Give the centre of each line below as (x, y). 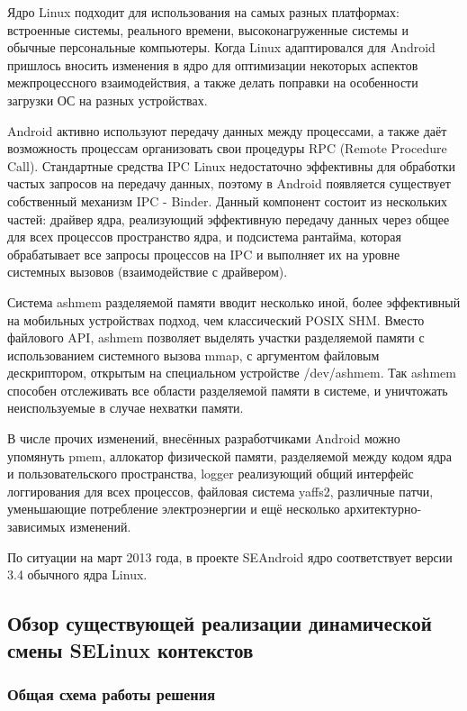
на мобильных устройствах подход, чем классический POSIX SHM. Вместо (216, 319)
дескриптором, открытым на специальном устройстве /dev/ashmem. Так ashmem (232, 373)
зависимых (36, 527)
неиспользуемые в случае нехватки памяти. (126, 408)
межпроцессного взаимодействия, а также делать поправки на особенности (213, 82)
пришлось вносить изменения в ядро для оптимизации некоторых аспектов (213, 64)
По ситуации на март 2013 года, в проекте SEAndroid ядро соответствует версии (230, 556)
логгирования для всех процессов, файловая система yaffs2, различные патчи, (220, 491)
